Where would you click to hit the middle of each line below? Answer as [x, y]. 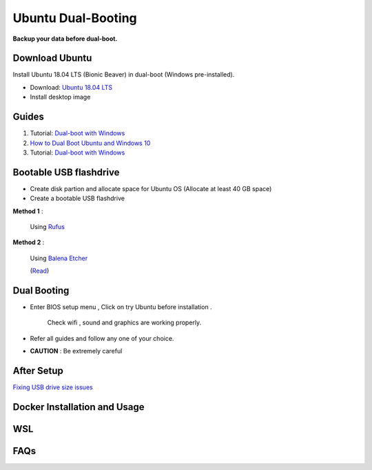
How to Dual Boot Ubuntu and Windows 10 [90, 143]
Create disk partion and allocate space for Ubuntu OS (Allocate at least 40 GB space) [151, 188]
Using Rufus [48, 227]
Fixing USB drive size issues [53, 387]
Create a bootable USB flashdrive [77, 198]
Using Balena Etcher [59, 258]
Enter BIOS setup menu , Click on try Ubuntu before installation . [121, 307]
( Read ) [40, 271]
